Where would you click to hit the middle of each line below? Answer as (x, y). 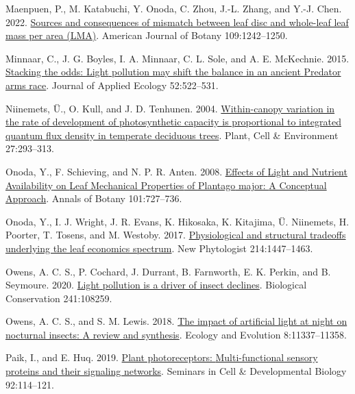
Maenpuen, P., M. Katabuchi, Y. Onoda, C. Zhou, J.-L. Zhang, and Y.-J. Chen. (174, 8)
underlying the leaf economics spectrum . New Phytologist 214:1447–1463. (159, 248)
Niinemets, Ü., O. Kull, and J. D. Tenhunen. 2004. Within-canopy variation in (170, 108)
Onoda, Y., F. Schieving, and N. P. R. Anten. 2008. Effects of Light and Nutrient (176, 171)
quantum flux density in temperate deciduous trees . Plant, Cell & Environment (172, 135)
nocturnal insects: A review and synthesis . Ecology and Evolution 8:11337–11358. (176, 334)
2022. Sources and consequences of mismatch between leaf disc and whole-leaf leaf (177, 22)
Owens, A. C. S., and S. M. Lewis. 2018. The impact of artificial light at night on (176, 321)
